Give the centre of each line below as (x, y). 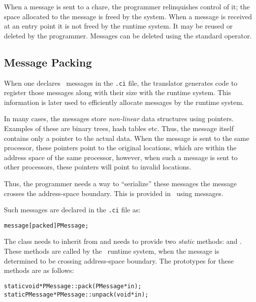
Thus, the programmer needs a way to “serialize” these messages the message (120, 183)
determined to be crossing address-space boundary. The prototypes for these (119, 260)
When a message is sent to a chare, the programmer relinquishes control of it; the (127, 6)
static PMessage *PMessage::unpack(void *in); (76, 294)
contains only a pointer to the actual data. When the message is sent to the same (127, 138)
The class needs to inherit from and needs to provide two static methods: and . (123, 241)
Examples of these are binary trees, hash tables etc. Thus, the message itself (119, 128)
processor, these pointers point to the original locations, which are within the (120, 148)
